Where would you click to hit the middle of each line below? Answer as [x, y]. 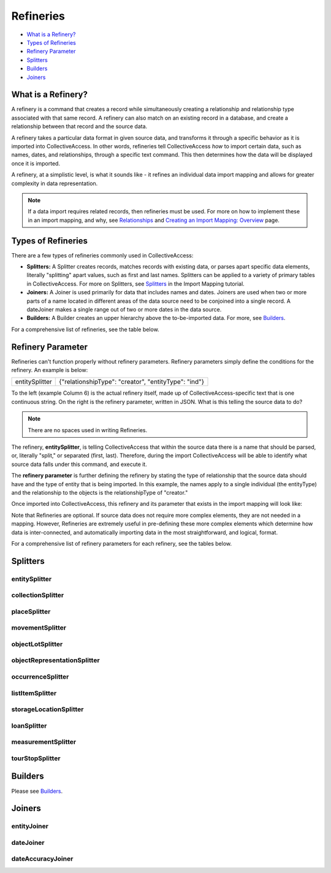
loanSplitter [29, 725]
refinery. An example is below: [50, 370]
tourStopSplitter [36, 758]
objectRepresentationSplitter [56, 660]
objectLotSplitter [37, 644]
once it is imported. [36, 163]
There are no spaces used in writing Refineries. [87, 430]
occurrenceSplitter [40, 677]
